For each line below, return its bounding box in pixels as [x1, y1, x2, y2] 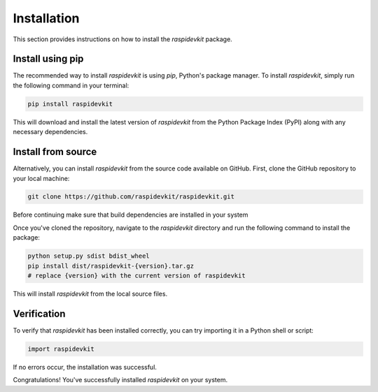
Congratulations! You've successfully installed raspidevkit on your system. [13, 376, 228, 384]
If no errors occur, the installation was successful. [13, 363, 157, 371]
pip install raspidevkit [27, 100, 113, 108]
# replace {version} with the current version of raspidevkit [27, 272, 246, 280]
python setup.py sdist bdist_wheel [27, 252, 150, 260]
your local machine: [13, 174, 70, 182]
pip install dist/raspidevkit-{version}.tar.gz [27, 262, 194, 270]
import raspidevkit [27, 344, 94, 353]
